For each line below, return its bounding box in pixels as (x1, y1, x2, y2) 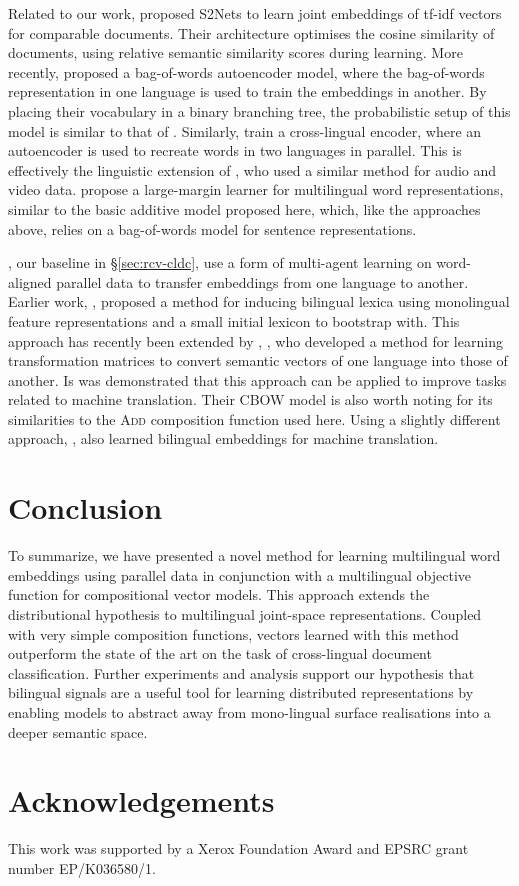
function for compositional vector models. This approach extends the (8, 584, 430, 605)
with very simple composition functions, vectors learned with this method (8, 623, 459, 644)
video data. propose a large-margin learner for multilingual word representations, (8, 179, 504, 200)
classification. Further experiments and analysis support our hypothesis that (8, 662, 475, 683)
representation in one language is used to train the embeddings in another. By (8, 81, 487, 102)
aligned (8, 271, 52, 292)
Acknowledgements (8, 780, 275, 821)
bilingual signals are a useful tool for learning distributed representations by (8, 682, 474, 703)
